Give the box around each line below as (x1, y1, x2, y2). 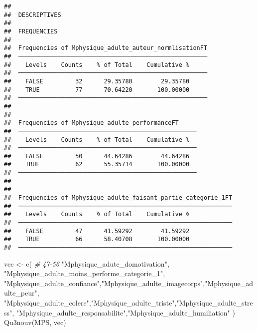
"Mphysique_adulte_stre (176, 298, 253, 308)
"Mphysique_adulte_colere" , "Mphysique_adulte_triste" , (4, 298, 177, 308)
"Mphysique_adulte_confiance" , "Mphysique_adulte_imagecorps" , (4, 278, 205, 288)
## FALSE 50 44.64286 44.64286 (4, 152, 190, 160)
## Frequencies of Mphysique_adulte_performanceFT (4, 119, 179, 127)
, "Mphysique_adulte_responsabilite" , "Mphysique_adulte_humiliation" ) (12, 307, 235, 318)
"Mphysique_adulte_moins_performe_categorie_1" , (4, 268, 165, 279)
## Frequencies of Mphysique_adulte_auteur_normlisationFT (4, 44, 208, 52)
